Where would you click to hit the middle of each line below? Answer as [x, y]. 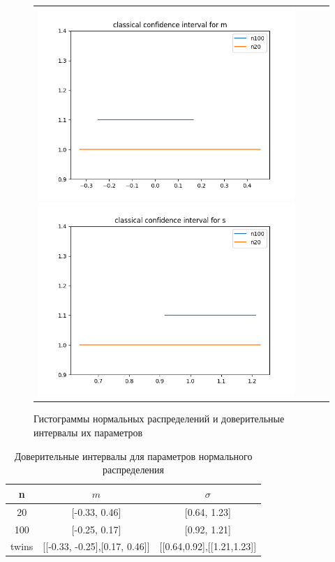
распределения [134, 469]
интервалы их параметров [88, 432]
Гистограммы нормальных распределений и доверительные [159, 419]
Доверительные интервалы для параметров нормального [133, 456]
